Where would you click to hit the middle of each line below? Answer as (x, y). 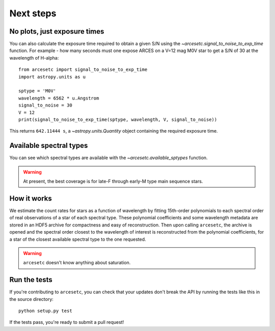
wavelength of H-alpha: (34, 58)
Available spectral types (49, 146)
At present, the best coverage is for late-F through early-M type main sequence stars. (113, 182)
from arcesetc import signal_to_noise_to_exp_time (83, 70)
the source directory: (31, 299)
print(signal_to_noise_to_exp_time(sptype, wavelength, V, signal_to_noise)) (118, 119)
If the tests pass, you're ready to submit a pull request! (67, 322)
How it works (31, 198)
